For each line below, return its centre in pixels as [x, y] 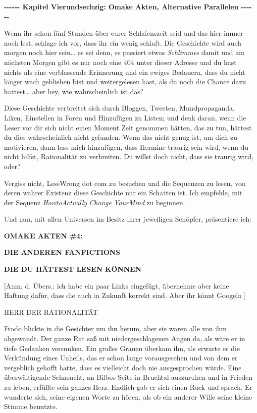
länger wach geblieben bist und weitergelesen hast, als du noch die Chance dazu [125, 82]
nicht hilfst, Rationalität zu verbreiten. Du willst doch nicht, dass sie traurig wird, [129, 156]
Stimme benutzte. [31, 406]
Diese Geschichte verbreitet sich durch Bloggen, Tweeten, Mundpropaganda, [119, 108]
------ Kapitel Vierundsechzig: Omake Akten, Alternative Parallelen [121, 6]
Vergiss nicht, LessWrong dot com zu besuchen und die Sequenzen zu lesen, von [125, 183]
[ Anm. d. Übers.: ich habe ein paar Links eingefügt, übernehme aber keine [117, 285]
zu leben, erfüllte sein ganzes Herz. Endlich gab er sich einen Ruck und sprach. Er [128, 387]
